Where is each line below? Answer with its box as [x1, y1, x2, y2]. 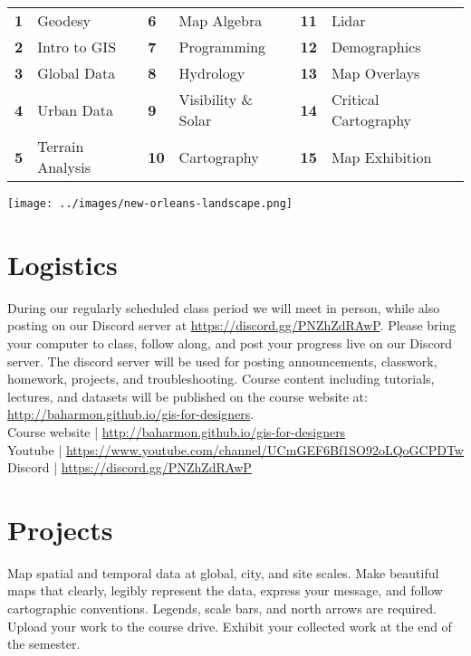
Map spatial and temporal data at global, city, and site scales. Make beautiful [7, 563, 439, 582]
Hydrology [178, 62, 245, 83]
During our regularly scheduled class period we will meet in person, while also [7, 298, 440, 317]
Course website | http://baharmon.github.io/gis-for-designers [7, 422, 346, 441]
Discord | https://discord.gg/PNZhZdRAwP [7, 458, 252, 477]
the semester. [7, 634, 81, 653]
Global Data [37, 62, 116, 83]
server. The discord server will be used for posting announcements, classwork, [7, 351, 437, 370]
